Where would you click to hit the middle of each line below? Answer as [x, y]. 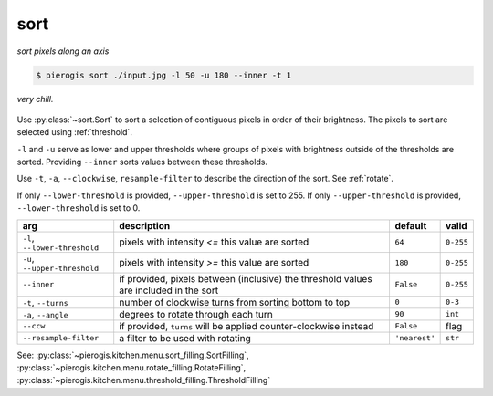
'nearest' [415, 338]
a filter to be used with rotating [185, 338]
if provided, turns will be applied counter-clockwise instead [246, 326]
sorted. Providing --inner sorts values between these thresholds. [142, 162]
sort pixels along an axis [63, 51]
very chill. [35, 99]
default [411, 225]
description [145, 225]
